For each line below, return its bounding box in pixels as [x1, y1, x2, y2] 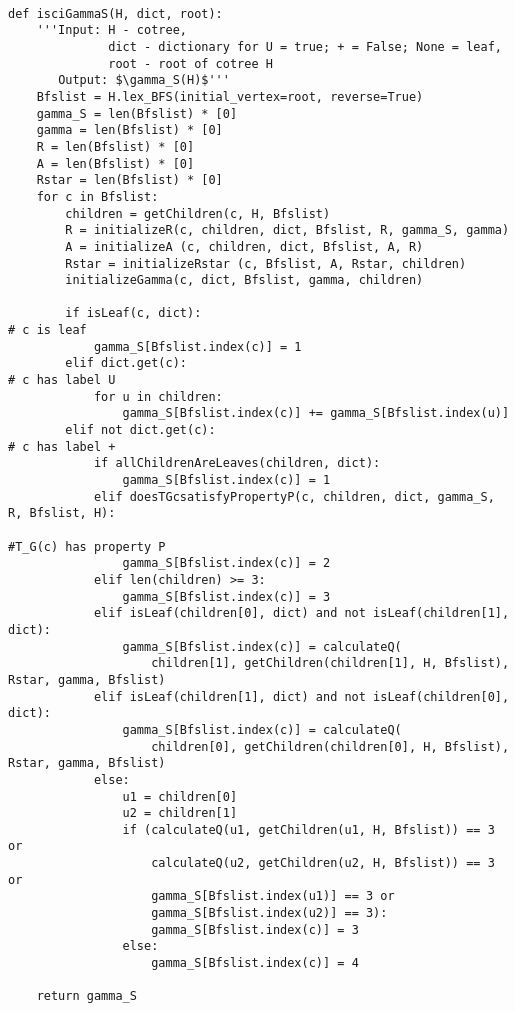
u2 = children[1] [122, 806, 238, 821]
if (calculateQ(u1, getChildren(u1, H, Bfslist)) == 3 [122, 822, 495, 837]
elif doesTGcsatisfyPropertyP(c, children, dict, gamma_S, [93, 489, 495, 504]
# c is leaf [8, 323, 87, 338]
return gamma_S [36, 989, 137, 1004]
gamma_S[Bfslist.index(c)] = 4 [151, 956, 359, 971]
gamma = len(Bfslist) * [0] [36, 123, 223, 138]
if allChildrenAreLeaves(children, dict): [93, 456, 381, 471]
